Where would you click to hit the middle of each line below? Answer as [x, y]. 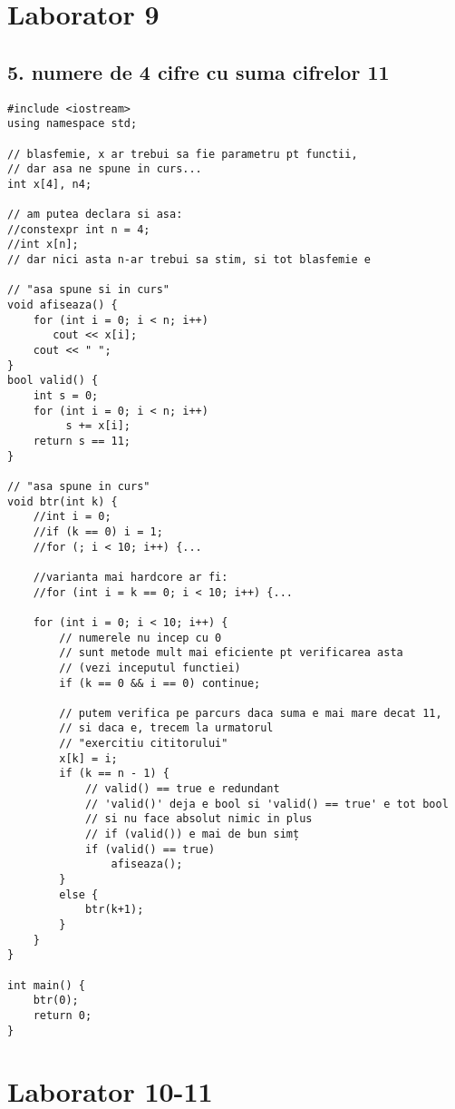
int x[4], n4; [50, 184]
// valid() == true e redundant [182, 789]
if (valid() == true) [150, 849]
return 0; [63, 1015]
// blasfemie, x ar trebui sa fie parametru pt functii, [183, 154]
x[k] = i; [88, 758]
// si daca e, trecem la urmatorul [166, 728]
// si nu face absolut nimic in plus [198, 819]
